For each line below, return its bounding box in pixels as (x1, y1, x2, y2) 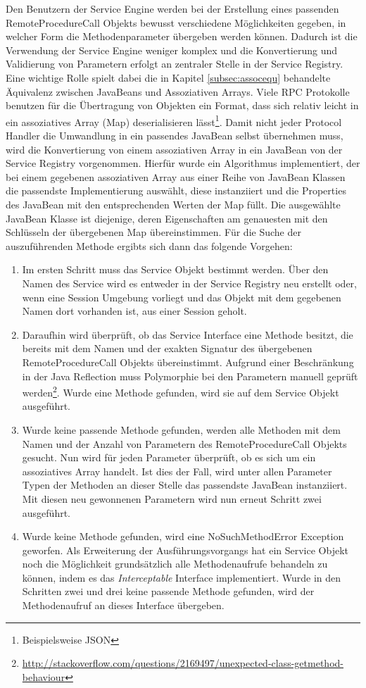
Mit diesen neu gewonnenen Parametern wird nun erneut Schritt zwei (22, 491, 322, 506)
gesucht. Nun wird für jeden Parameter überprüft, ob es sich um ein (22, 450, 316, 465)
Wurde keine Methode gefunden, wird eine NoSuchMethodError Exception (22, 529, 344, 544)
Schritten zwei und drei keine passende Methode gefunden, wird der (22, 584, 315, 599)
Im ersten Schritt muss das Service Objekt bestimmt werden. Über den (22, 262, 329, 277)
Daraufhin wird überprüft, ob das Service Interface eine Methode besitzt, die (22, 327, 353, 342)
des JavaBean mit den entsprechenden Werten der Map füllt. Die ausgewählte (6, 196, 341, 211)
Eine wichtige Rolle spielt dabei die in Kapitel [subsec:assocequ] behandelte (6, 70, 331, 85)
